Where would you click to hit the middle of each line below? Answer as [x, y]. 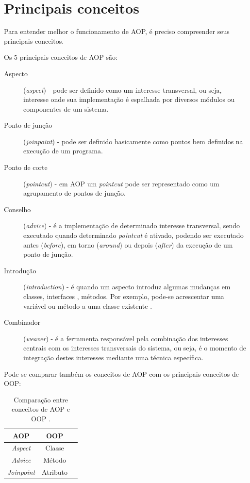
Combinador [22, 322]
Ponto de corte [26, 167]
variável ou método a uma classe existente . [88, 306]
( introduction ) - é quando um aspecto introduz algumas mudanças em [127, 287]
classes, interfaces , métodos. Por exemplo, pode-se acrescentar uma [124, 296]
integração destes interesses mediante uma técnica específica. [113, 357]
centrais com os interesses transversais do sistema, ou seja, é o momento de [135, 348]
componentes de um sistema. [66, 108]
